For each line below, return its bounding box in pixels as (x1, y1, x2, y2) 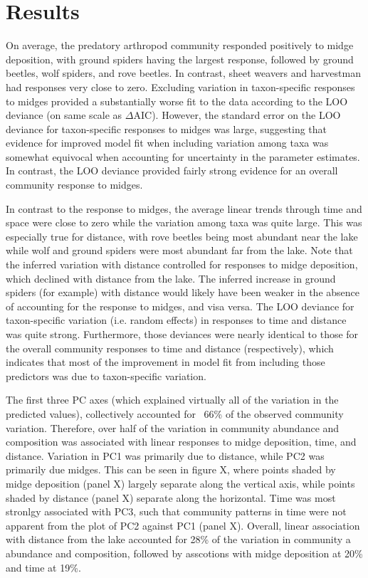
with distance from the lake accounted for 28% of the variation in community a (6, 532, 351, 547)
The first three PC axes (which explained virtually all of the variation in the (6, 392, 339, 407)
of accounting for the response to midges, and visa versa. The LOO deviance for (6, 298, 354, 313)
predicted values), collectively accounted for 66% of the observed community (6, 406, 344, 421)
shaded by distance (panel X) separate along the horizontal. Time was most (6, 490, 336, 505)
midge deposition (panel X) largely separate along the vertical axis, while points (6, 475, 355, 490)
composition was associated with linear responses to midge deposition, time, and (6, 434, 357, 449)
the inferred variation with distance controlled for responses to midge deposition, (6, 257, 358, 272)
